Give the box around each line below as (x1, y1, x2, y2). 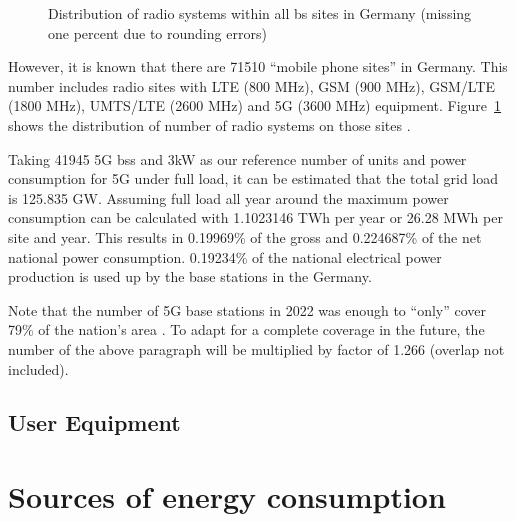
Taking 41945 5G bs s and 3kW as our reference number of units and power (8, 148, 467, 169)
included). (8, 358, 69, 379)
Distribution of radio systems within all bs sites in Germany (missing (48, 3, 472, 23)
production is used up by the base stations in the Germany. (8, 266, 372, 287)
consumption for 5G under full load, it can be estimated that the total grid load (8, 168, 499, 189)
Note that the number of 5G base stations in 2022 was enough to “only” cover (8, 299, 487, 320)
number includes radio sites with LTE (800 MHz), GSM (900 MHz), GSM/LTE (8, 75, 496, 96)
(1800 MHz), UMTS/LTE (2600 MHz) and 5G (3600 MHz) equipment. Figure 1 (8, 95, 502, 116)
